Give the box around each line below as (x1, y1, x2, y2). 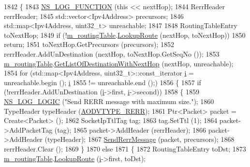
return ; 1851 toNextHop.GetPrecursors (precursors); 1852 (4, 39, 175, 49)
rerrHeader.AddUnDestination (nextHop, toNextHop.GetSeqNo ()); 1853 (4, 48, 220, 59)
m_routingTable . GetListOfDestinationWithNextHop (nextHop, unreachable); (4, 58, 234, 68)
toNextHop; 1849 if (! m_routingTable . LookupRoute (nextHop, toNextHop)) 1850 (4, 30, 246, 40)
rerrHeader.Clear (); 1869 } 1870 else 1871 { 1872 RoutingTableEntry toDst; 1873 (4, 143, 246, 153)
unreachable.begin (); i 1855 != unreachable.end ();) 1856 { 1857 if (4, 77, 201, 87)
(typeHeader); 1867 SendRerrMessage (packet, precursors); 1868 (44, 134, 235, 144)
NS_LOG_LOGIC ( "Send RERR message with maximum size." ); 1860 (4, 96, 214, 106)
